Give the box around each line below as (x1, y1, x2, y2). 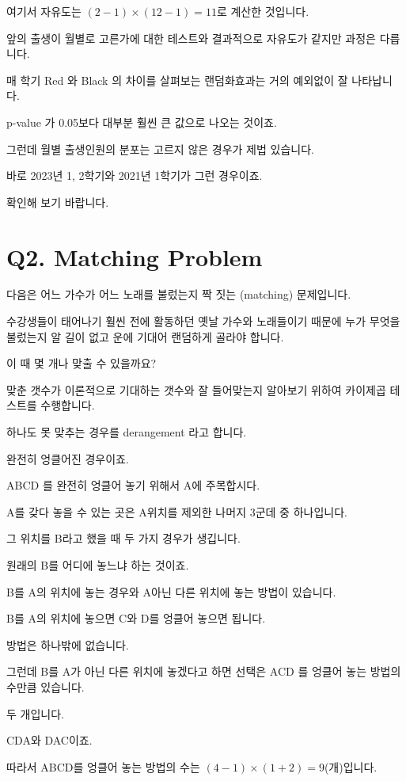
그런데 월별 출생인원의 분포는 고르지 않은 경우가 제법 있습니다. (6, 140, 314, 157)
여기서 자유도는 (6, 3, 82, 19)
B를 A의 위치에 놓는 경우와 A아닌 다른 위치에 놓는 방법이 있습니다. (6, 583, 336, 600)
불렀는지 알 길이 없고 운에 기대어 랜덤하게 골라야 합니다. (6, 328, 284, 345)
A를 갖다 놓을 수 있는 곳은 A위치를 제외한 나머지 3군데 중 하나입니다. (6, 503, 347, 520)
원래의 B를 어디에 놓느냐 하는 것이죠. (6, 557, 189, 573)
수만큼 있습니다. (6, 678, 85, 695)
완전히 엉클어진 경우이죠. (6, 450, 129, 467)
